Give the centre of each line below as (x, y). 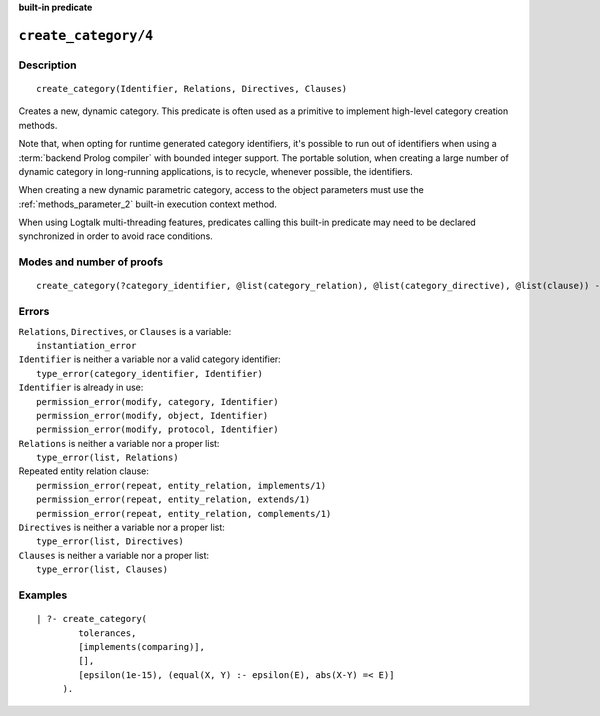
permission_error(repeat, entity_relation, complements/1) (184, 513)
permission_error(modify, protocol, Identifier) (157, 429)
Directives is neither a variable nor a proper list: (121, 527)
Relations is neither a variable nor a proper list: (119, 443)
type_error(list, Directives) (110, 541)
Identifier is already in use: (81, 387)
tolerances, (107, 633)
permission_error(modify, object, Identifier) (152, 415)
